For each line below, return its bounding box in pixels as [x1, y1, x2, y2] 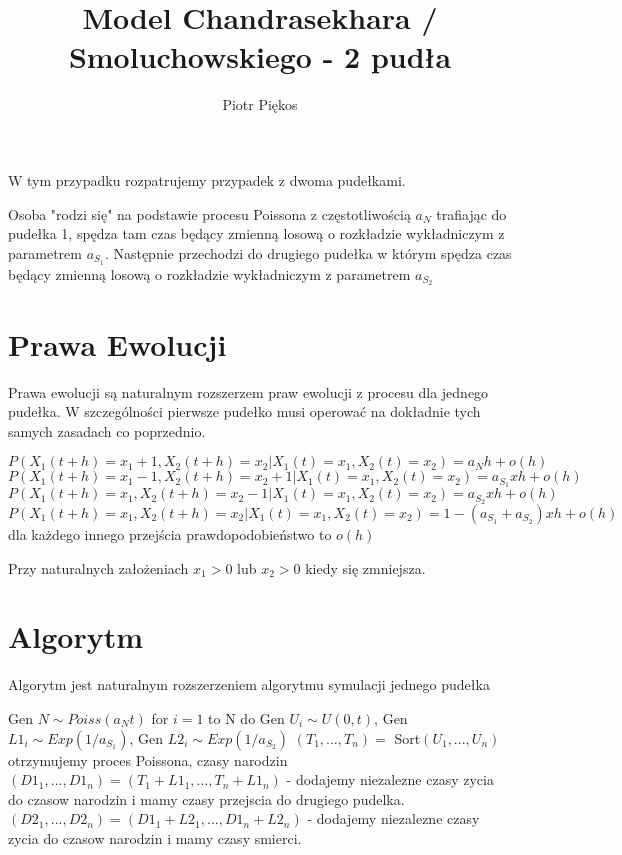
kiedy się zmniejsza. [305, 557, 426, 578]
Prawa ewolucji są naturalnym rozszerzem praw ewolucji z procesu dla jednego [8, 381, 489, 402]
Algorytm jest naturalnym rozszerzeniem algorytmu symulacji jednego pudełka [8, 674, 490, 695]
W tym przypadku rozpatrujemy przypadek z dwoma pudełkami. [8, 169, 406, 190]
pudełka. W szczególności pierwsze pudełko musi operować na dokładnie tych [8, 401, 481, 422]
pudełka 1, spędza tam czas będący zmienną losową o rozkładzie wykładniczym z [8, 223, 505, 244]
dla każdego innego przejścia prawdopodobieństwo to [8, 524, 332, 545]
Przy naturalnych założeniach [8, 557, 189, 578]
